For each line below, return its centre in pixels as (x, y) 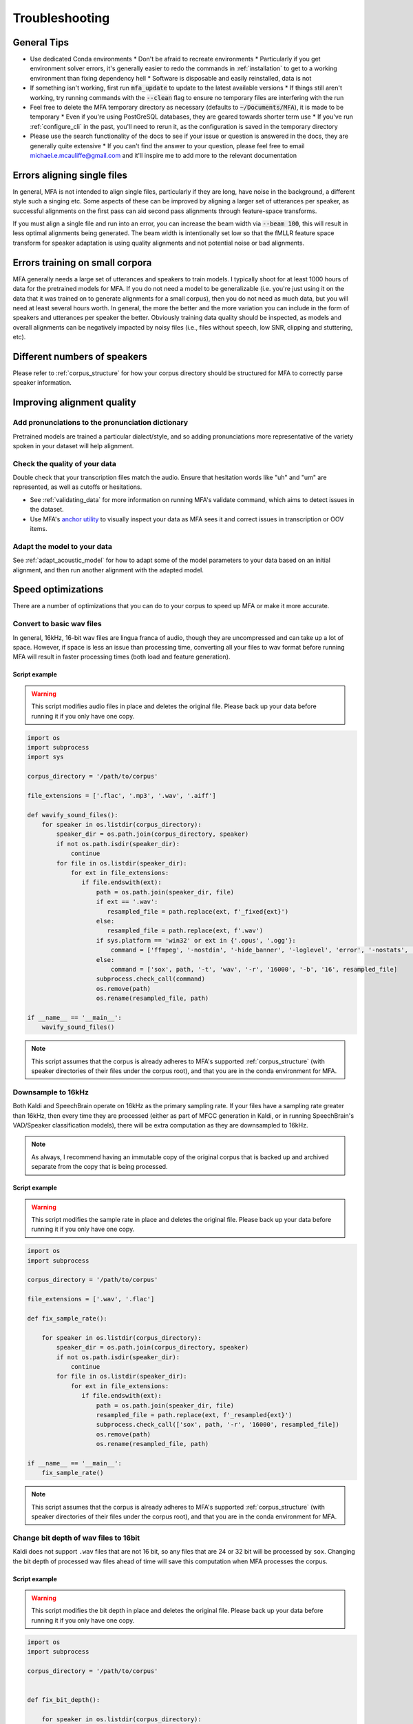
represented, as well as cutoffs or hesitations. (77, 487)
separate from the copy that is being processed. (99, 1167)
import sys (45, 757)
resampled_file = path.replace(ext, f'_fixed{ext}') (198, 911)
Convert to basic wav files (57, 624)
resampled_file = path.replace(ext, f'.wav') (185, 931)
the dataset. (47, 510)
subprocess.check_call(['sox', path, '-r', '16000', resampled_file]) (218, 1425)
